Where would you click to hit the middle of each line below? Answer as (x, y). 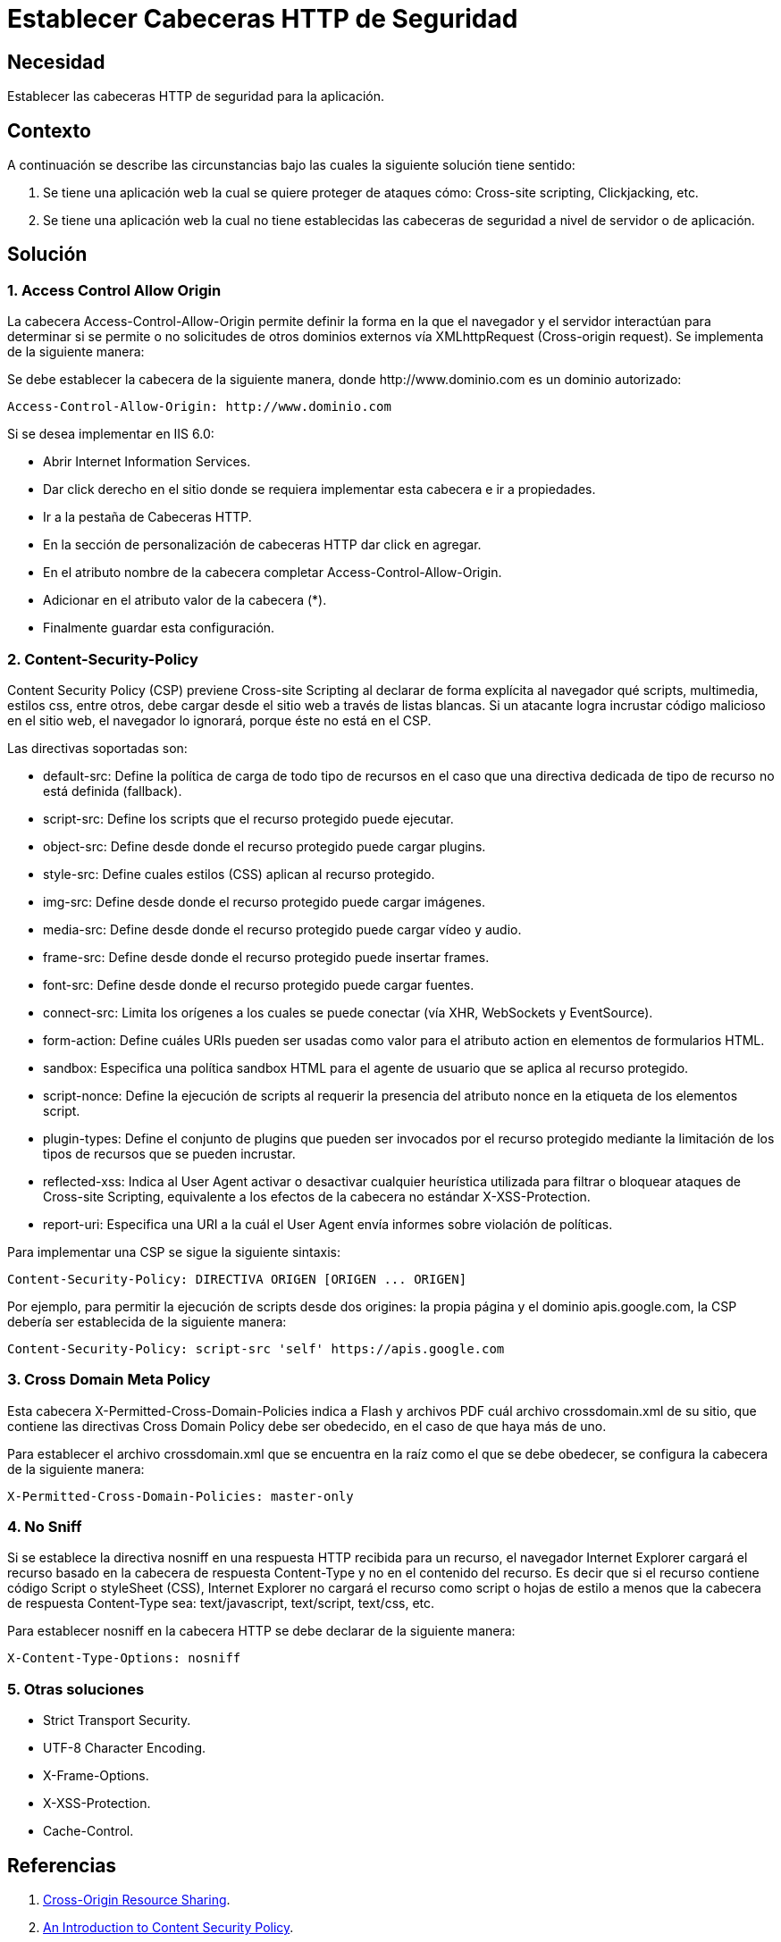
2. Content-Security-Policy (103, 659)
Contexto (49, 130)
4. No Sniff (45, 1527)
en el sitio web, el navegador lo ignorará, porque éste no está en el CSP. (219, 720)
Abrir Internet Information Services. (147, 462)
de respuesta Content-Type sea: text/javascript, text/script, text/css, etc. (221, 1603)
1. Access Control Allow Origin (114, 290)
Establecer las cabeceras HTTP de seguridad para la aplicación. (196, 96)
